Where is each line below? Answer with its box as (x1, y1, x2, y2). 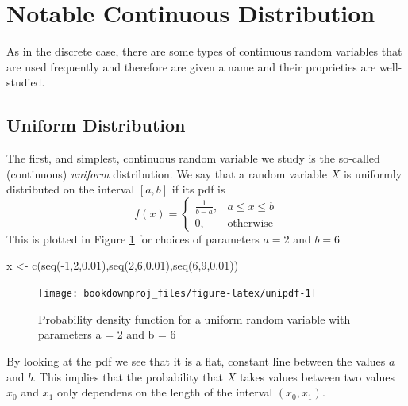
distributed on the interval (6, 181, 135, 197)
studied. (6, 74, 45, 90)
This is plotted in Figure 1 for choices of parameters (6, 230, 260, 247)
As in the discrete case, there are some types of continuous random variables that (6, 43, 402, 59)
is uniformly (343, 165, 402, 182)
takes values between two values (239, 368, 395, 385)
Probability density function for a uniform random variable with (38, 310, 351, 327)
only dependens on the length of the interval (56, 384, 273, 400)
